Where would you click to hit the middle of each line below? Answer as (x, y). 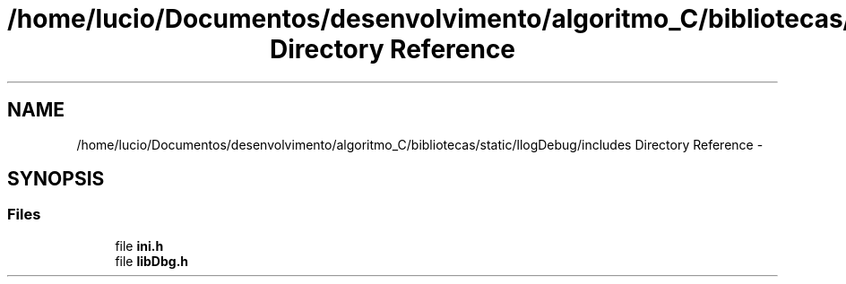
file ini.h (139, 245)
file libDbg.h (152, 261)
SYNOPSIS (56, 179)
